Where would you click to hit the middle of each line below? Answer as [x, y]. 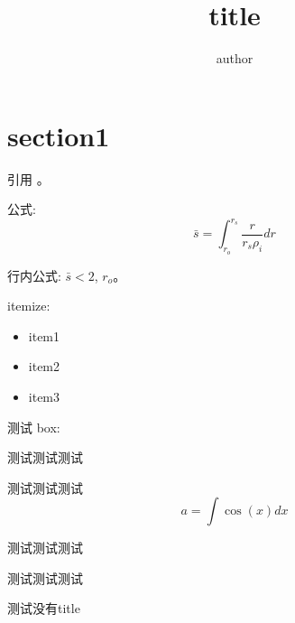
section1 [59, 135]
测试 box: [34, 427]
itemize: [29, 306]
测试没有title [44, 608]
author [235, 58]
